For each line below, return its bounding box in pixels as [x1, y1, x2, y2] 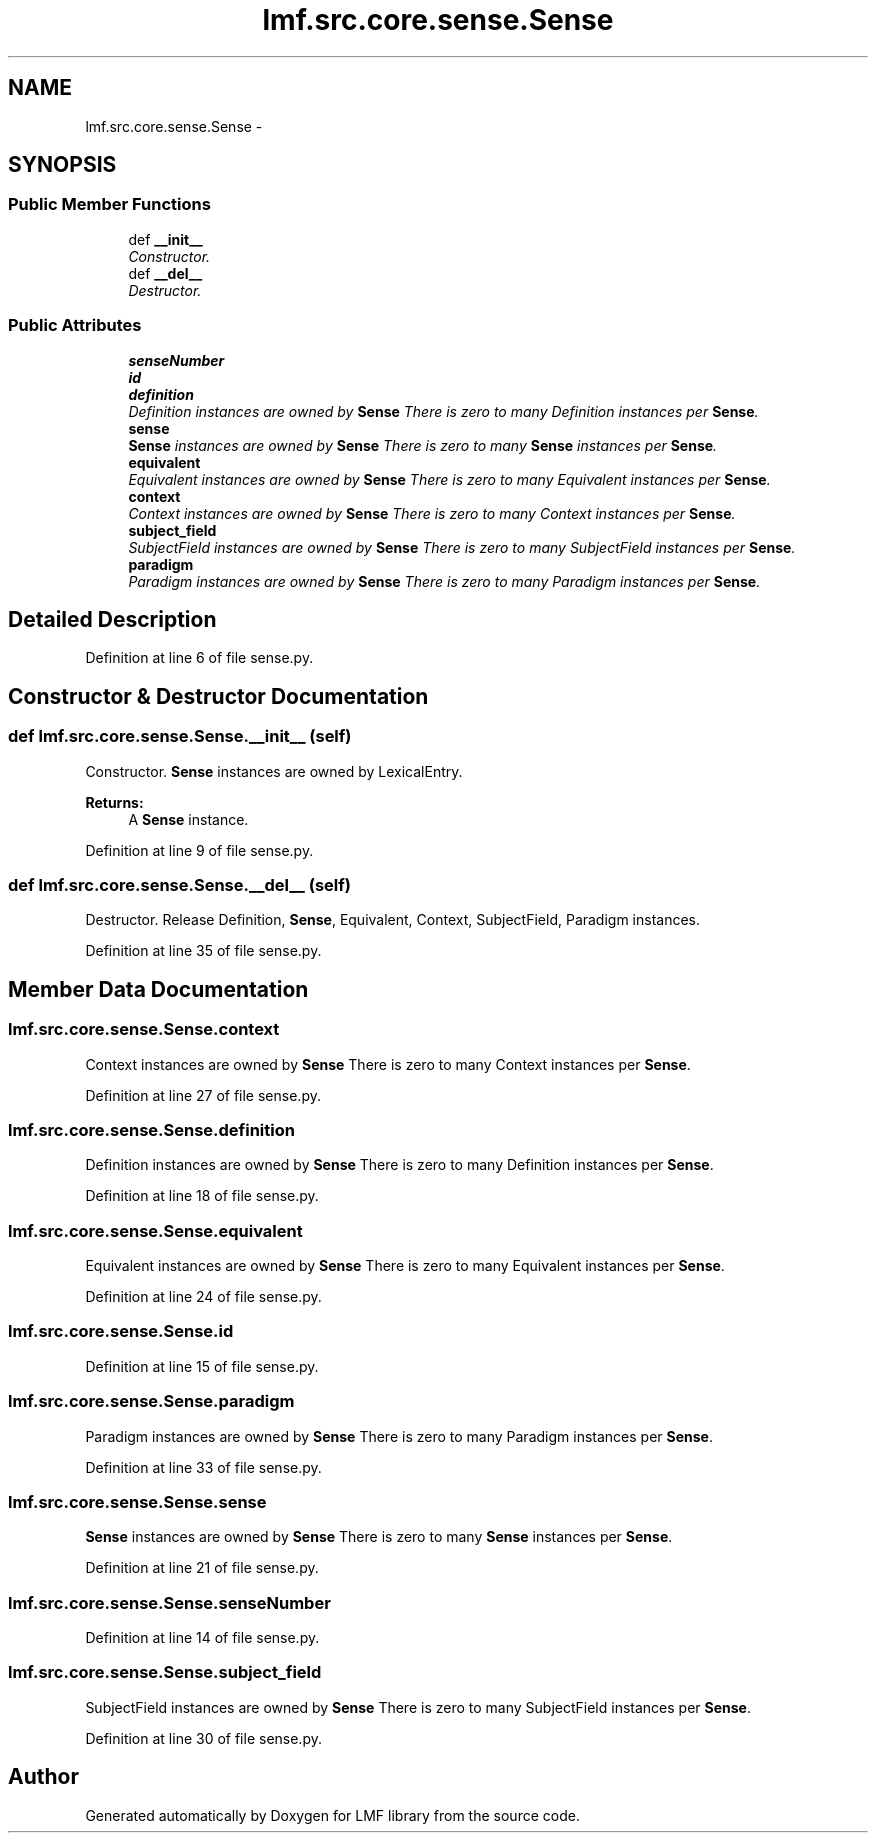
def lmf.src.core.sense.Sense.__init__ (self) [8, 726, 352, 747]
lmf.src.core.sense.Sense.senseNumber [8, 1592, 331, 1613]
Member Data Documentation [8, 976, 309, 1002]
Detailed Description [8, 606, 217, 632]
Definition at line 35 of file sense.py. [85, 942, 322, 960]
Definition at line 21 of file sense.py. [85, 1559, 319, 1577]
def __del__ [128, 264, 203, 282]
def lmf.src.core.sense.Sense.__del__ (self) [8, 875, 351, 895]
